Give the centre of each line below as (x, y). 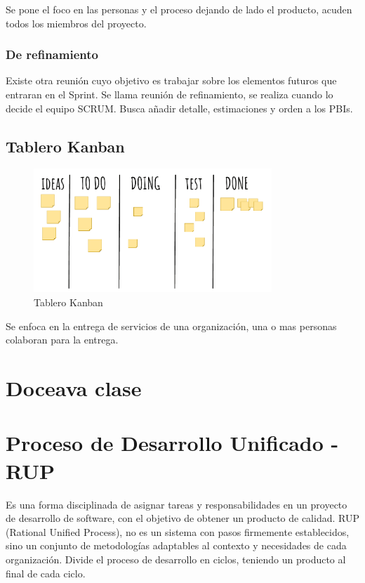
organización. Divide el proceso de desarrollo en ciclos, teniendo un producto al (176, 559)
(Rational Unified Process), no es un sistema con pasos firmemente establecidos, (178, 531)
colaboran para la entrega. (62, 340)
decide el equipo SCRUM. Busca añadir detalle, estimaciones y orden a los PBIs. (179, 108)
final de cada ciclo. (46, 573)
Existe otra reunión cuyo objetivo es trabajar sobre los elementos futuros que (171, 80)
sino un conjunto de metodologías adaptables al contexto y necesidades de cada (176, 545)
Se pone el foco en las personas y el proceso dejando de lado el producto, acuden (179, 9)
